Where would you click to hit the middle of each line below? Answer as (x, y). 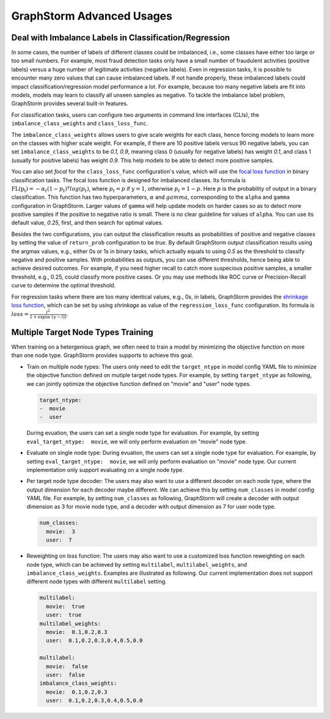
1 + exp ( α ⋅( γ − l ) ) (48, 317)
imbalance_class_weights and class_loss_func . (79, 124)
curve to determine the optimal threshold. (64, 286)
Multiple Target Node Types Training (82, 332)
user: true (64, 615)
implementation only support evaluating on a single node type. (105, 470)
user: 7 (59, 540)
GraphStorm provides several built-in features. (70, 103)
